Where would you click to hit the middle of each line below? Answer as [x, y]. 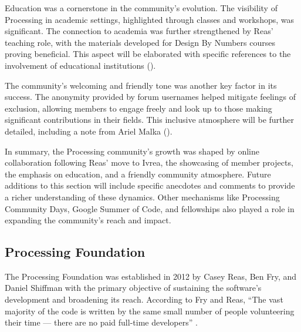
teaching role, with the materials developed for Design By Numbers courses [140, 42]
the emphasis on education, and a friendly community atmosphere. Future [138, 174]
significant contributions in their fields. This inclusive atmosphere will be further [150, 120]
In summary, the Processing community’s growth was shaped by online [132, 151]
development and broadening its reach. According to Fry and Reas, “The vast [144, 299]
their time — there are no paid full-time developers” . [101, 322]
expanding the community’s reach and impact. [88, 220]
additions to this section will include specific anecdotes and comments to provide [150, 185]
